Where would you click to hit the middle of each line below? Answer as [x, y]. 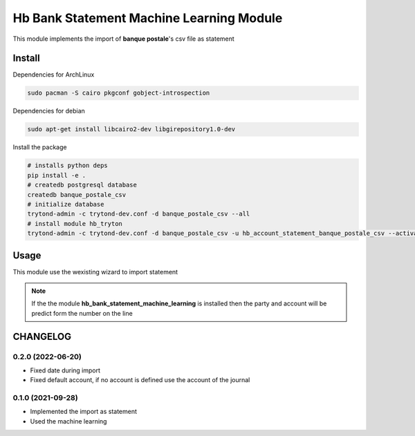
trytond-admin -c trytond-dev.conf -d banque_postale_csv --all [139, 214]
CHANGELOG [42, 336]
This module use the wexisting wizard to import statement [95, 272]
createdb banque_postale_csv [77, 195]
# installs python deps [68, 165]
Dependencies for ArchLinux [54, 75]
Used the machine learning [68, 421]
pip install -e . [57, 175]
